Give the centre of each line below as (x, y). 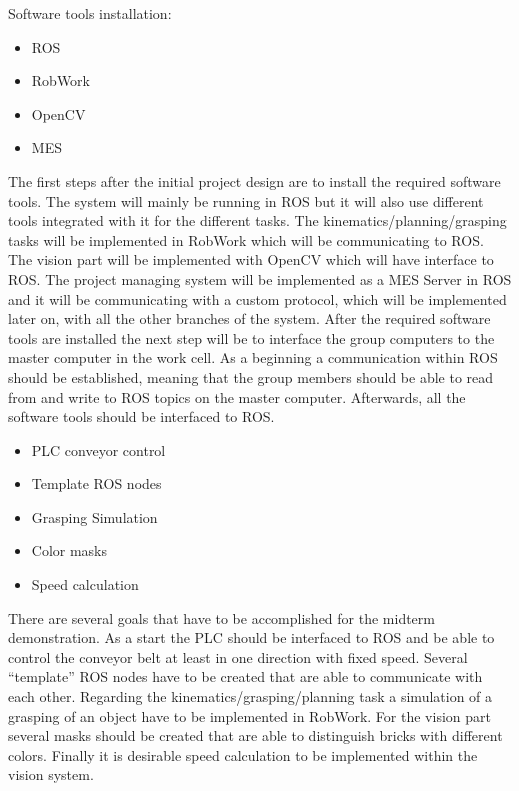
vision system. (51, 774)
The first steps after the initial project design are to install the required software (254, 180)
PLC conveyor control (98, 449)
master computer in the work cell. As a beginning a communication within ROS (253, 357)
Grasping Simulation (94, 516)
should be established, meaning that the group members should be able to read (251, 376)
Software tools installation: (90, 13)
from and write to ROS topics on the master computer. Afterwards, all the (237, 396)
